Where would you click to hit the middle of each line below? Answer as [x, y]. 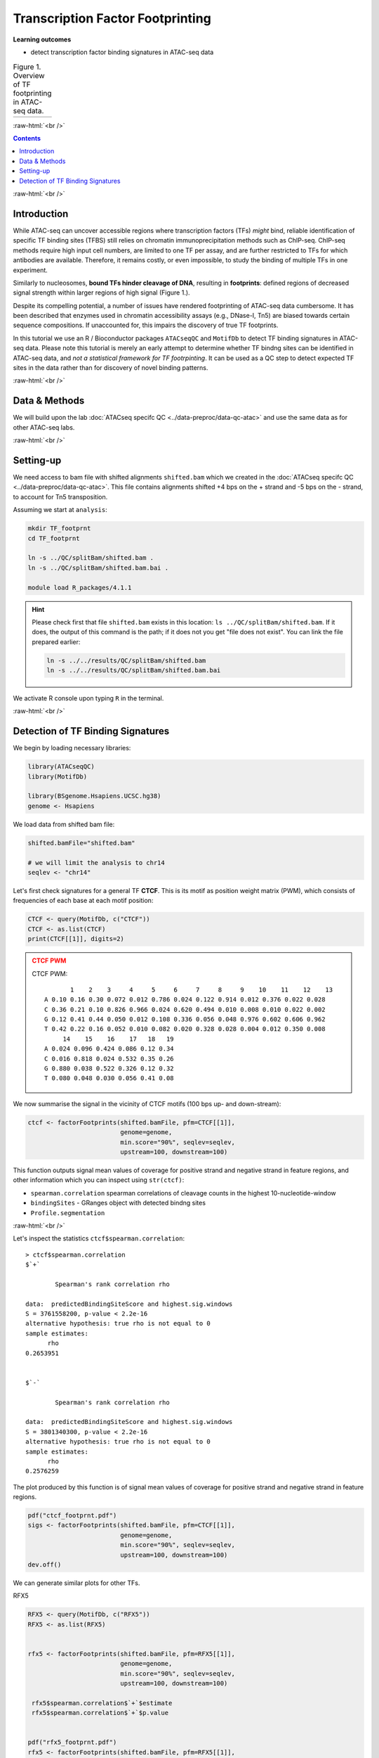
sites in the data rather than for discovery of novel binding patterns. [111, 368]
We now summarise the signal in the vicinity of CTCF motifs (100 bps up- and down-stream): [147, 1103]
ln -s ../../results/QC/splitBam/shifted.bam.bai [134, 671]
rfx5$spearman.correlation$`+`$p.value [100, 1713]
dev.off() [45, 1565]
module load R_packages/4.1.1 [80, 588]
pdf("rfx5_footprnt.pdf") [72, 1743]
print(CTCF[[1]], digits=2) [76, 939]
